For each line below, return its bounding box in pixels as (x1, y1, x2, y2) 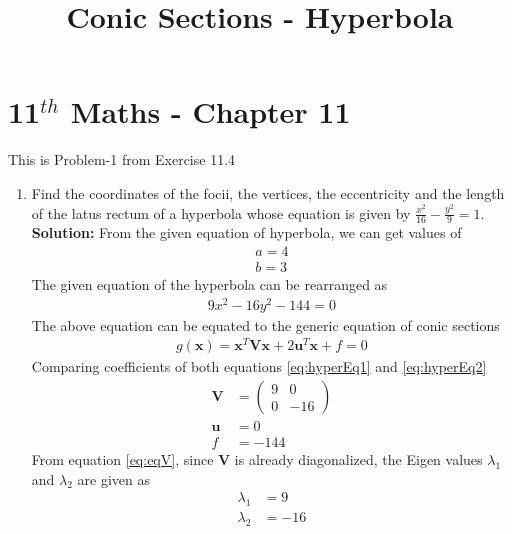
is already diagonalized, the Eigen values (234, 449, 483, 470)
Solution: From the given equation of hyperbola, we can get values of (31, 222, 462, 243)
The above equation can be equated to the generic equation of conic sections (31, 314, 500, 335)
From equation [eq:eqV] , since (31, 449, 214, 470)
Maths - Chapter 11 (70, 91, 351, 132)
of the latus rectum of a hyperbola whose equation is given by (31, 202, 411, 223)
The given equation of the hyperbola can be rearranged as (31, 273, 388, 294)
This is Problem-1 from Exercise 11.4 (8, 149, 236, 170)
